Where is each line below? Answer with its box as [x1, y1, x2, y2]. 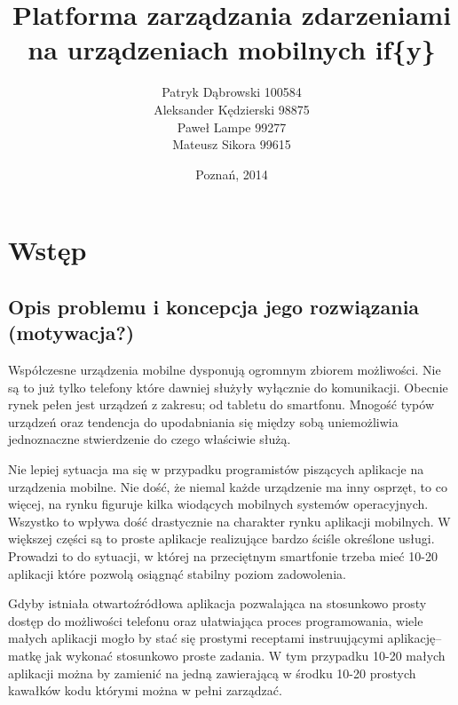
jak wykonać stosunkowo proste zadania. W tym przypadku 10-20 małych [44, 646, 446, 664]
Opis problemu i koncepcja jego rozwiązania [8, 292, 420, 320]
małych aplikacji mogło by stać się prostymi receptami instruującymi [8, 629, 383, 647]
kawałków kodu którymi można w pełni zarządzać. [8, 681, 282, 700]
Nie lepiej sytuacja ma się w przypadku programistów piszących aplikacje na [8, 460, 424, 479]
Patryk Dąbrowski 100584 [162, 83, 302, 101]
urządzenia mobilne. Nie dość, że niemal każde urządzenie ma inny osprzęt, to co [8, 477, 447, 495]
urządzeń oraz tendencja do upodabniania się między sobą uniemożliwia [8, 412, 399, 431]
